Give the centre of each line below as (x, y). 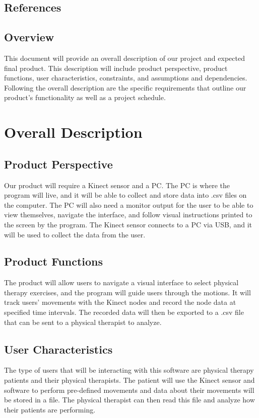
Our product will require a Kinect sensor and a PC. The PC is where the (117, 185)
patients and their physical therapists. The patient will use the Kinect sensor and (129, 380)
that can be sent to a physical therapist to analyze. (83, 322)
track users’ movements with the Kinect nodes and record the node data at (120, 302)
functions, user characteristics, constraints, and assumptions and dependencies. (126, 78)
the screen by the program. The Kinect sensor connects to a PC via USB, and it (128, 224)
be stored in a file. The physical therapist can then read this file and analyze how (129, 400)
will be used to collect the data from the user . (75, 234)
